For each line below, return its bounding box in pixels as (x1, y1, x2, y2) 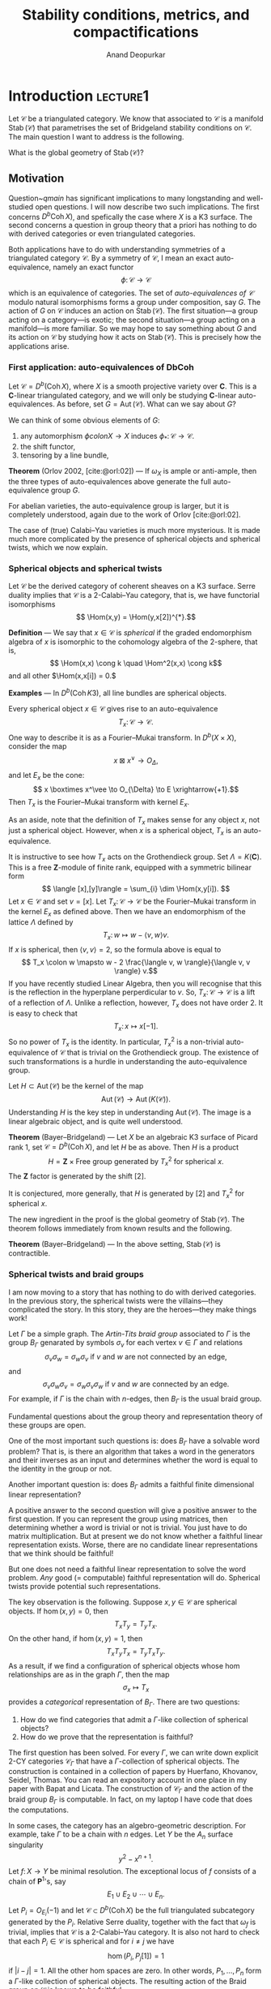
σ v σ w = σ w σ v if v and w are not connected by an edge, (44, 1352, 228, 1364)
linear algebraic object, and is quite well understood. (8, 1116, 184, 1126)
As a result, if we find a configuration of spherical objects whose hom (8, 1661, 240, 1671)
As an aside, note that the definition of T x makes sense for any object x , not (8, 815, 260, 827)
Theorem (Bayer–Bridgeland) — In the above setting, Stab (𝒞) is (8, 1239, 221, 1249)
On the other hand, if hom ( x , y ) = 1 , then (8, 1634, 143, 1643)
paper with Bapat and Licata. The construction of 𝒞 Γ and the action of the (8, 1784, 253, 1796)
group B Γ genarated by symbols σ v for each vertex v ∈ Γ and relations (8, 1337, 243, 1349)
